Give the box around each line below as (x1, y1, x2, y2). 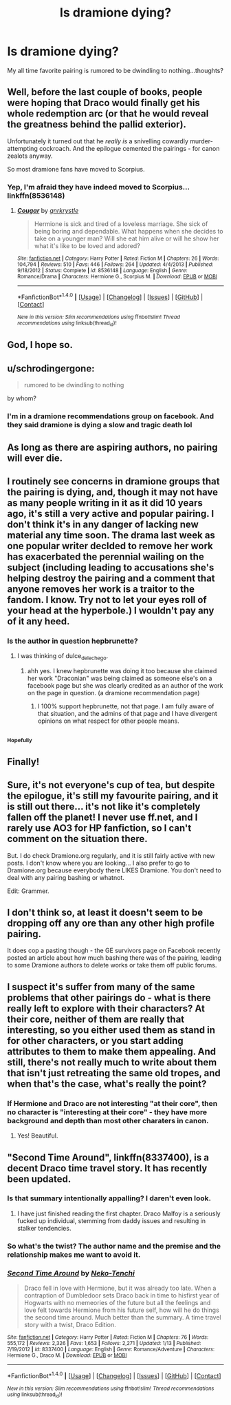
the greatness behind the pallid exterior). (7, 119, 187, 130)
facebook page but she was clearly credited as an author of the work (27, 681, 223, 690)
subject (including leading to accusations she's (7, 562, 214, 573)
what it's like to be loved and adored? (34, 242, 141, 250)
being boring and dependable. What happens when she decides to (34, 227, 223, 236)
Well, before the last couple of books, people (7, 86, 203, 98)
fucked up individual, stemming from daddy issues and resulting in (16, 1216, 206, 1224)
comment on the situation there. (7, 833, 148, 845)
